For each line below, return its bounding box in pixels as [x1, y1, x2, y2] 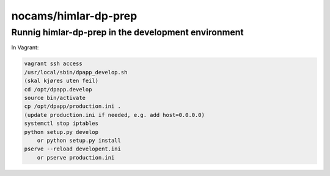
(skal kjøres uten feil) [24, 77, 99, 85]
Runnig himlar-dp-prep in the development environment [11, 27, 244, 38]
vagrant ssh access [24, 60, 82, 67]
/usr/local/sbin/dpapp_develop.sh [24, 69, 128, 76]
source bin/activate [24, 94, 86, 101]
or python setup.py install [37, 137, 122, 144]
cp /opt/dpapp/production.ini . [24, 103, 122, 110]
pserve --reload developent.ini [24, 146, 122, 152]
